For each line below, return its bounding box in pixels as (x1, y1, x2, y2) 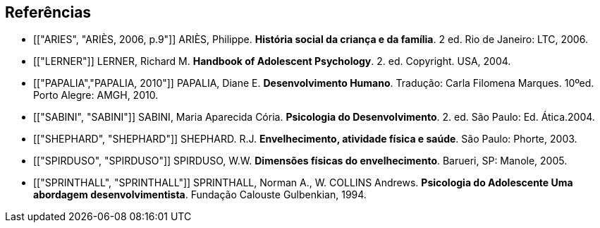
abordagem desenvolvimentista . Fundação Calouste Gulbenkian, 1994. (33, 188, 367, 201)
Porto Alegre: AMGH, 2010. (33, 89, 159, 102)
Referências (5, 4, 92, 21)
